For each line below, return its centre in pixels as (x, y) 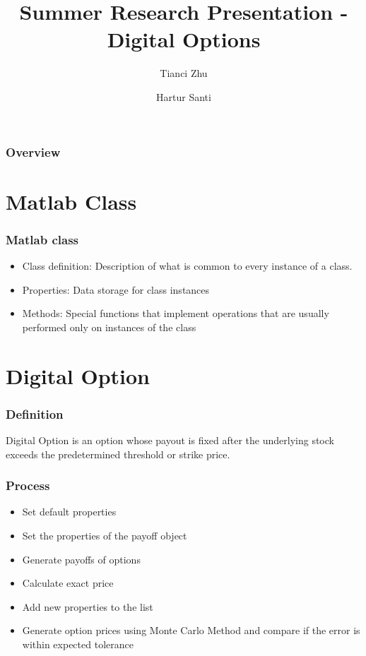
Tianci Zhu (184, 73)
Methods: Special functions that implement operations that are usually (176, 313)
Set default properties (69, 512)
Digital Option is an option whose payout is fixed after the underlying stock (170, 440)
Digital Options (184, 39)
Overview (33, 151)
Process (28, 485)
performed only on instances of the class (109, 327)
